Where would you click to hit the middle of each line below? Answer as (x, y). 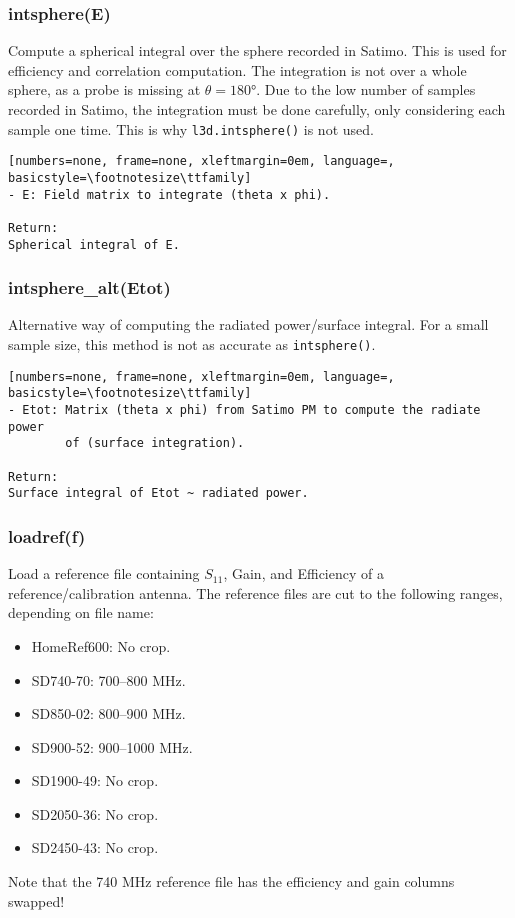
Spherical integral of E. (94, 244)
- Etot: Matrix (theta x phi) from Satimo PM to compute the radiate (244, 409)
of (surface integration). (155, 443)
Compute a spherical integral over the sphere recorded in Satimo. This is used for (257, 50)
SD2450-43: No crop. (95, 847)
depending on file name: (81, 612)
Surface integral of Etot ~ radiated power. (158, 493)
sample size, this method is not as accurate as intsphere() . (192, 344)
